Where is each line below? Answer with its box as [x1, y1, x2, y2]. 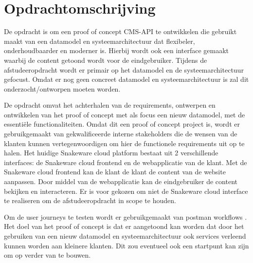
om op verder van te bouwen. [4, 250, 91, 260]
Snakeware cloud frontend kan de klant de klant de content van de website [4, 167, 226, 177]
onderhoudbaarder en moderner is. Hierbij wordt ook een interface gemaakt [4, 45, 229, 56]
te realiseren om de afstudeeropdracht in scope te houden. [4, 195, 176, 206]
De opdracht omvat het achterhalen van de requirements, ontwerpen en [4, 100, 216, 110]
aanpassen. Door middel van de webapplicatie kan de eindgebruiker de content [4, 176, 237, 187]
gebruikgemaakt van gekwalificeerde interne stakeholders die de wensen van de [4, 129, 237, 139]
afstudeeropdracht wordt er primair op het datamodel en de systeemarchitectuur [4, 64, 244, 75]
